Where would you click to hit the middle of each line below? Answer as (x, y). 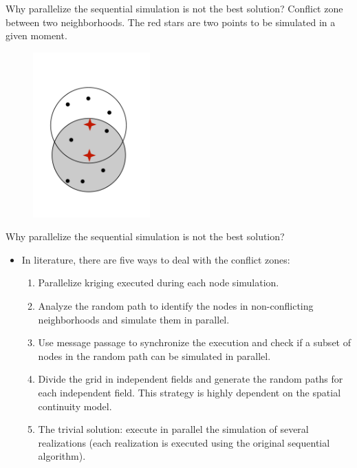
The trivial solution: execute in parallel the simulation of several (173, 429)
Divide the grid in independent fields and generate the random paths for (191, 379)
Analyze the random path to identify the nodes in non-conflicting (176, 306)
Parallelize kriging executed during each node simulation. (159, 283)
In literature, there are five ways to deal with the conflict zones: (156, 259)
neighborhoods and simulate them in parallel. (134, 319)
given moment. (36, 35)
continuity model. (75, 406)
